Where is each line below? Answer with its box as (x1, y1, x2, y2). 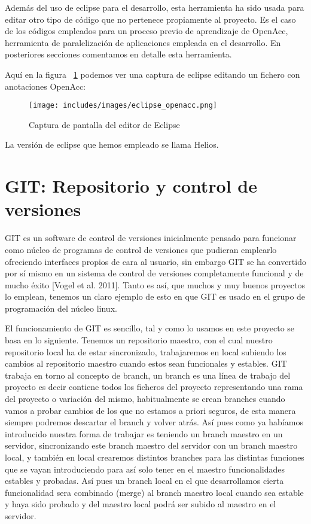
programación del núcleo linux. (5, 301, 117, 314)
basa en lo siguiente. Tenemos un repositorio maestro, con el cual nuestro (5, 334, 273, 346)
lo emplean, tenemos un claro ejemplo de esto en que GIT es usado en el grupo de (5, 290, 306, 303)
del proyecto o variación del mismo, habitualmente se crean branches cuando (5, 392, 285, 405)
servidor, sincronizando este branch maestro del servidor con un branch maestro (5, 439, 298, 452)
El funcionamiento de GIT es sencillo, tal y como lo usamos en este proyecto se (5, 322, 295, 334)
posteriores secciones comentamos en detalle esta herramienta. (5, 48, 232, 60)
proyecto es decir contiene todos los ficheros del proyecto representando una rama (5, 380, 303, 393)
